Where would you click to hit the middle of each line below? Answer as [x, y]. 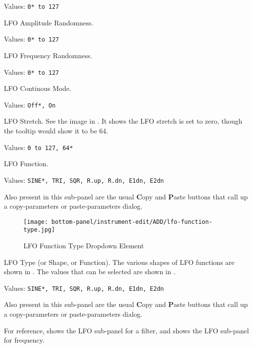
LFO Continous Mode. [38, 88]
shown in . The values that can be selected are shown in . [90, 272]
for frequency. [24, 340]
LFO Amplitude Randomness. [49, 22]
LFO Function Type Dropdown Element [84, 245]
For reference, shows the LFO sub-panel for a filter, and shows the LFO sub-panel [126, 330]
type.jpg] [39, 230]
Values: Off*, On [30, 104]
